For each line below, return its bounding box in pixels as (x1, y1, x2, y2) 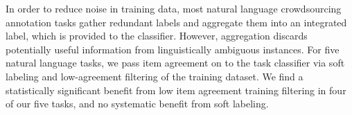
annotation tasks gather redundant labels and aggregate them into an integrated (6, 15, 347, 29)
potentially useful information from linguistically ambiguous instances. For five (6, 42, 340, 56)
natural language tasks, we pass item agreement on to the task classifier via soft (6, 55, 345, 70)
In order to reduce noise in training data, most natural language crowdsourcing (6, 1, 342, 15)
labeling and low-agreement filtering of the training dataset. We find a (6, 69, 303, 83)
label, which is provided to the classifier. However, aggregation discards (6, 28, 308, 43)
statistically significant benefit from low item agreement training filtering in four (6, 82, 346, 97)
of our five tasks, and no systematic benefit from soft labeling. (6, 96, 269, 111)
